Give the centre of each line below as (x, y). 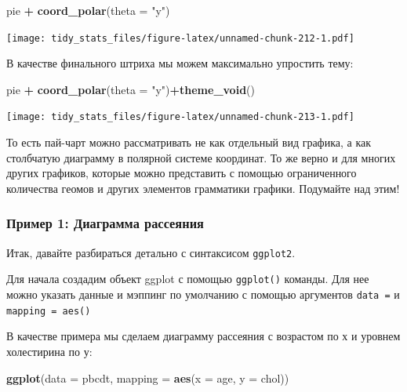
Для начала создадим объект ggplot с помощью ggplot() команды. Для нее (188, 279)
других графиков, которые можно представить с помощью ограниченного (182, 173)
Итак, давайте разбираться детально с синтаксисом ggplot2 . (151, 252)
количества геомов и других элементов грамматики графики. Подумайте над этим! (203, 188)
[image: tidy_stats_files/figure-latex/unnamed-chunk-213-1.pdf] (180, 117)
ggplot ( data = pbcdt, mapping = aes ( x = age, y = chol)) (148, 377)
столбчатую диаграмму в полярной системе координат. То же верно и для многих (201, 157)
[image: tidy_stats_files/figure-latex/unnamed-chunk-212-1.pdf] (180, 38)
